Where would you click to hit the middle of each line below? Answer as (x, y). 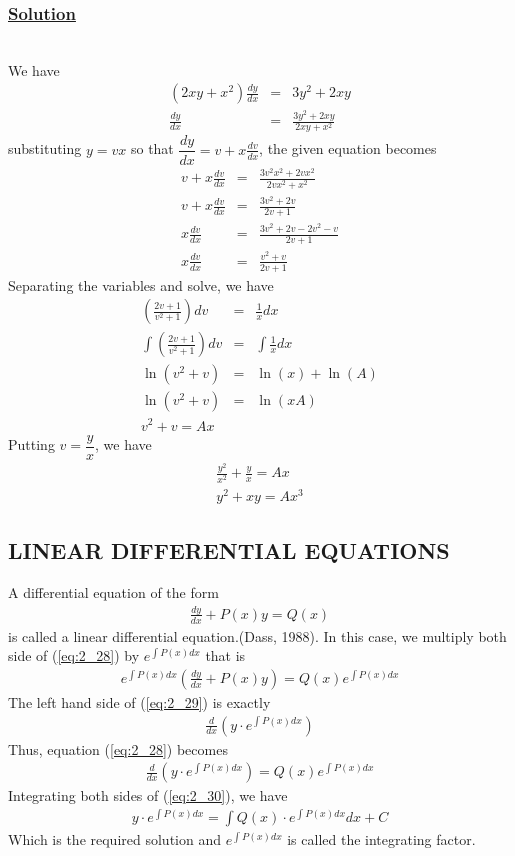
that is (225, 655)
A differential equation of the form (113, 591)
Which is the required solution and (114, 838)
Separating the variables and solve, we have (141, 284)
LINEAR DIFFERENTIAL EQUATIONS (229, 550)
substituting (45, 148)
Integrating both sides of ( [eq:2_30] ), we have (148, 795)
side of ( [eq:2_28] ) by (74, 655)
